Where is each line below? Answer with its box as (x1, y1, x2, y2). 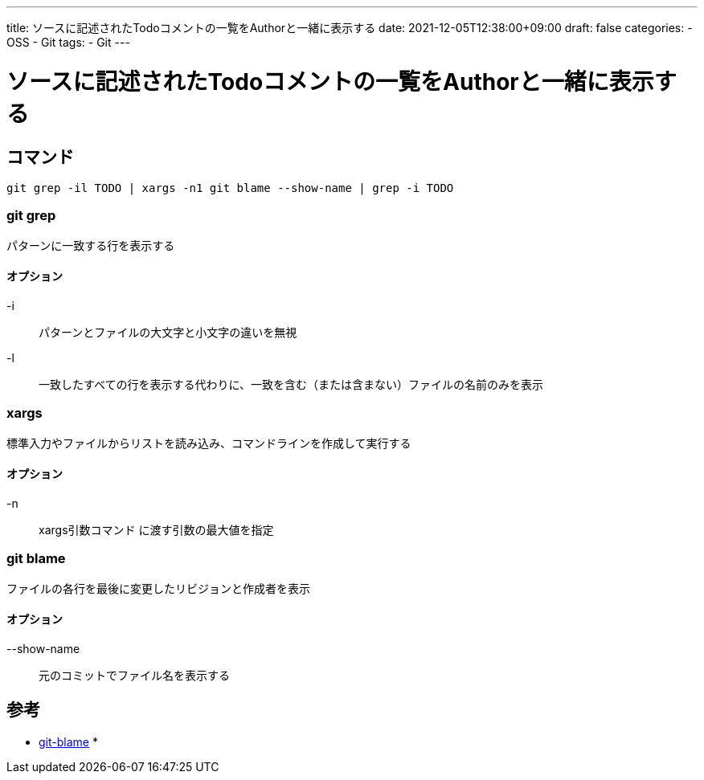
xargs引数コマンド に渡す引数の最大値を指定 (39, 522, 274, 537)
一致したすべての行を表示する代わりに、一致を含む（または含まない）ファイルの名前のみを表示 (39, 377, 544, 391)
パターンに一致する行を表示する (6, 238, 175, 252)
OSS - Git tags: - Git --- (6, 35, 130, 49)
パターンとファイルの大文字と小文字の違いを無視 (39, 325, 297, 339)
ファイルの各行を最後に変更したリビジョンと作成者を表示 (6, 581, 310, 595)
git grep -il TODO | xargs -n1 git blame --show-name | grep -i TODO (6, 181, 454, 194)
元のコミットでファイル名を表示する (39, 668, 230, 682)
